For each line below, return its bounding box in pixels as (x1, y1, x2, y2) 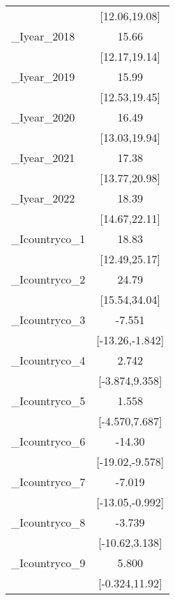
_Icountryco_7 (11, 474, 86, 490)
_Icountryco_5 (11, 393, 86, 409)
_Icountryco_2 (11, 271, 86, 287)
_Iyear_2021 (11, 149, 75, 166)
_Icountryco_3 (11, 312, 86, 328)
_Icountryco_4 (11, 352, 86, 368)
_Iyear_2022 (11, 190, 75, 206)
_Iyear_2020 (11, 109, 75, 125)
